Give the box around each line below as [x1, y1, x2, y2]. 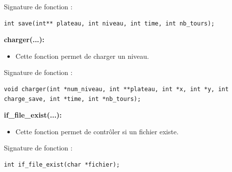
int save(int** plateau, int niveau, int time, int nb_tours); [4, 20, 215, 27]
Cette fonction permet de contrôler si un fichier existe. [15, 126, 179, 136]
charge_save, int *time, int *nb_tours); [4, 95, 141, 102]
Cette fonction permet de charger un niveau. [15, 50, 149, 61]
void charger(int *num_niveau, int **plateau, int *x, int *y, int [4, 85, 229, 93]
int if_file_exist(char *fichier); [4, 161, 120, 168]
